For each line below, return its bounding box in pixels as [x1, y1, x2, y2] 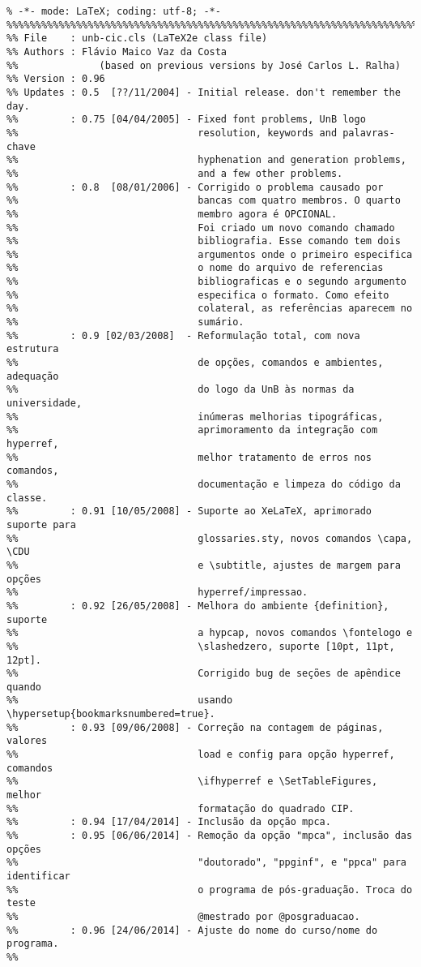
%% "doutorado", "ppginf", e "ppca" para [6, 857, 406, 869]
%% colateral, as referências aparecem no [6, 303, 413, 315]
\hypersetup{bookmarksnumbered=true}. [6, 708, 215, 720]
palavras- [342, 127, 395, 139]
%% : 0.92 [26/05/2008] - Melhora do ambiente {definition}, [6, 600, 389, 612]
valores [6, 735, 48, 747]
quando [6, 681, 41, 693]
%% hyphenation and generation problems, [6, 154, 406, 166]
